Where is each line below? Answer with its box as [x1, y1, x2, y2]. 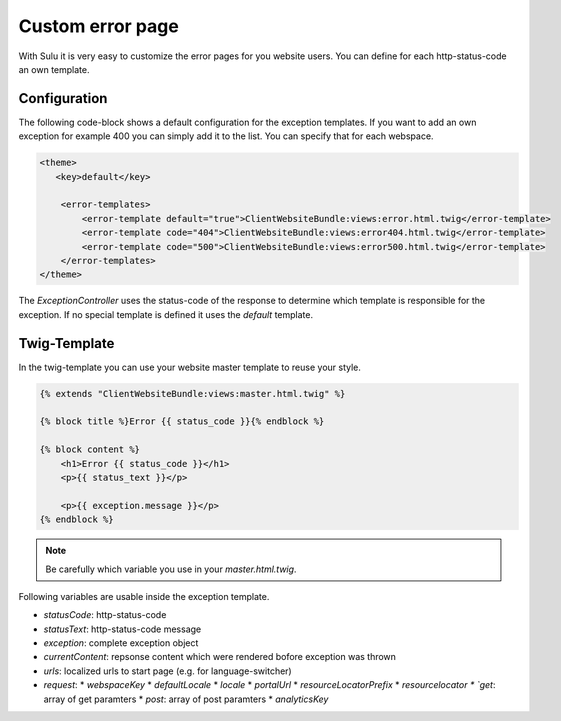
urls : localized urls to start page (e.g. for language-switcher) [43, 665, 292, 677]
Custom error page [18, 15, 179, 37]
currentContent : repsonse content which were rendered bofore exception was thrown [43, 651, 397, 663]
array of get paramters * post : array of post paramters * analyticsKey [43, 693, 329, 705]
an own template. [18, 63, 90, 75]
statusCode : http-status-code [43, 609, 167, 621]
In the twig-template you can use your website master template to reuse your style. [18, 361, 362, 373]
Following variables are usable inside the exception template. [18, 590, 270, 602]
